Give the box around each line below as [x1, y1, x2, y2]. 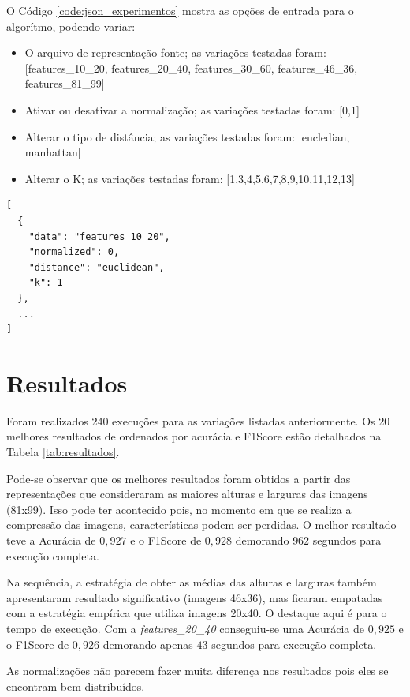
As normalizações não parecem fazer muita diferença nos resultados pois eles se [6, 662, 389, 679]
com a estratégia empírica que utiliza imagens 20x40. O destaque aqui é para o [6, 605, 387, 621]
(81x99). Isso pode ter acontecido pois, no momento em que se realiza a [6, 500, 352, 517]
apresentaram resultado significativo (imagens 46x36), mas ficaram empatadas [6, 589, 383, 605]
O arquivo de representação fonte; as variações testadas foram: [24, 44, 326, 61]
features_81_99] [24, 75, 105, 92]
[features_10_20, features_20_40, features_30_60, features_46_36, [24, 59, 358, 76]
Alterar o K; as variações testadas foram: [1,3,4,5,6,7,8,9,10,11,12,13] [24, 170, 355, 186]
